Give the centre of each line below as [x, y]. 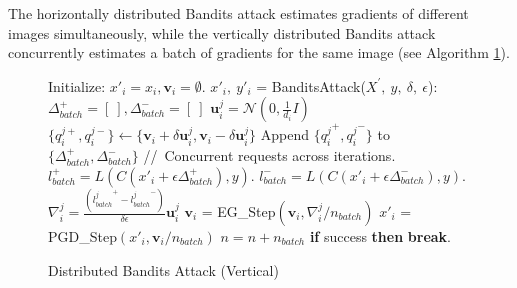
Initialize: [77, 85]
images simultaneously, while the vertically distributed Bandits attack [222, 32]
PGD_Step [82, 236]
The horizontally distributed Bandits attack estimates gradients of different [238, 13]
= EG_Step [238, 211]
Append [284, 134]
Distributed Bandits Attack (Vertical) [163, 269]
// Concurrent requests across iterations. [269, 155]
